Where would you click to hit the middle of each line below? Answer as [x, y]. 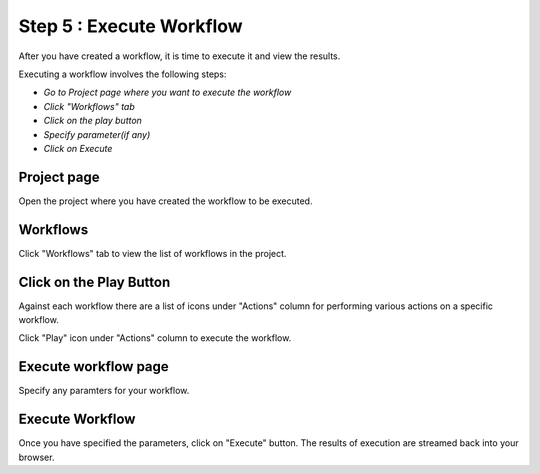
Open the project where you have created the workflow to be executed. [165, 201]
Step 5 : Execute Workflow [131, 26]
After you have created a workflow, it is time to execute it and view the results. [179, 56]
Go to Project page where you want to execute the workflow [167, 92]
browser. [36, 457]
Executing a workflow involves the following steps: [122, 74]
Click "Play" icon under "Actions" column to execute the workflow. [155, 338]
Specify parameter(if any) [97, 134]
